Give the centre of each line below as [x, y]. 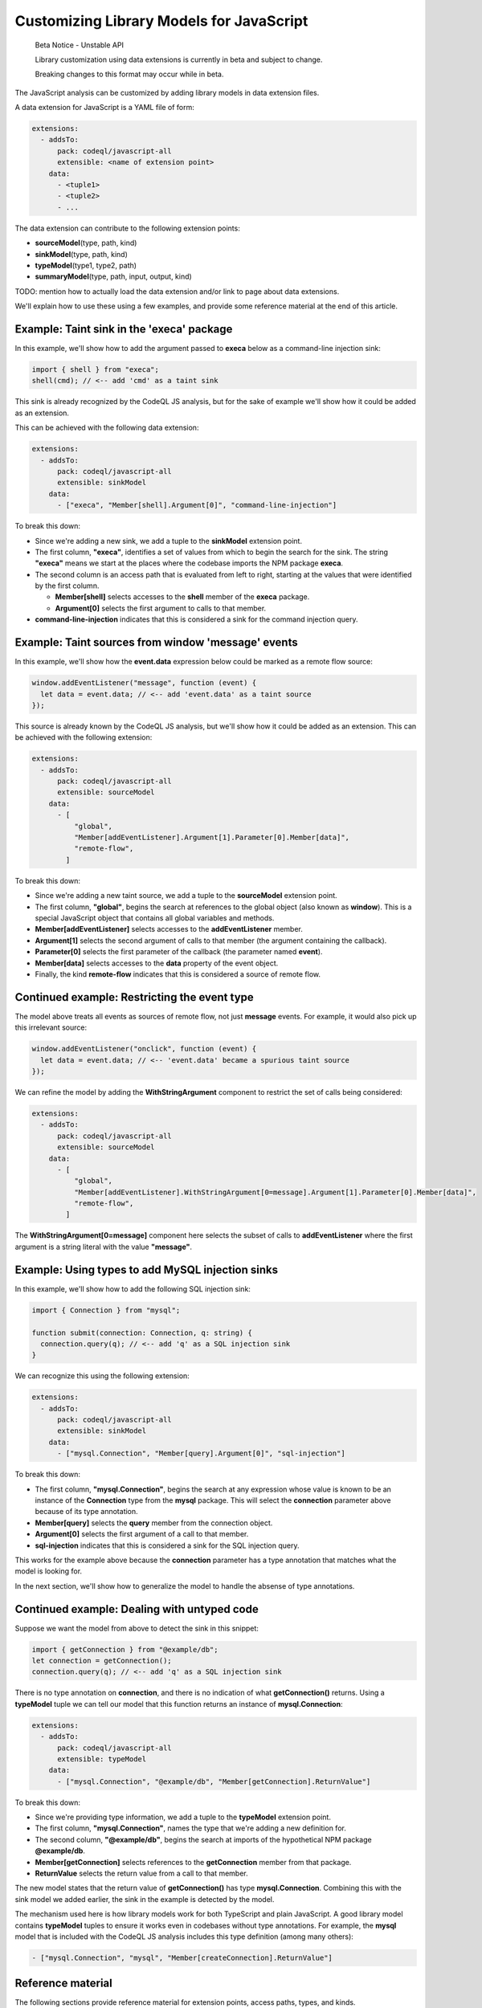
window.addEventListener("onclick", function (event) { [144, 1049]
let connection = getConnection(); [102, 1660]
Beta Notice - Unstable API [80, 45]
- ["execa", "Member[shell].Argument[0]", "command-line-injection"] [197, 505]
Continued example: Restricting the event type [135, 997]
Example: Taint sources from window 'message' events [156, 643]
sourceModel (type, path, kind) [86, 243]
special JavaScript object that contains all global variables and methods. [155, 918]
